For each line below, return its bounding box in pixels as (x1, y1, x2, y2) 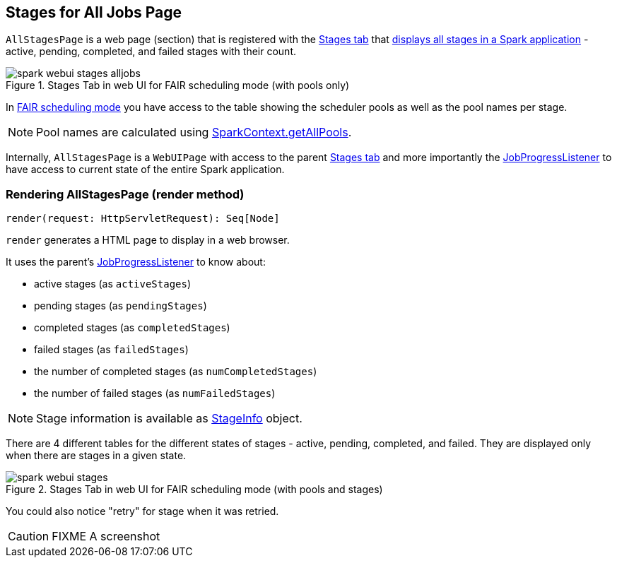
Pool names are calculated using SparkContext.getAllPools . (36, 125, 352, 140)
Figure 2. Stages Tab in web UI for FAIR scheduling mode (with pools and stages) (6, 483, 383, 496)
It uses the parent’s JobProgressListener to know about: (6, 256, 266, 268)
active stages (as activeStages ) (34, 278, 192, 290)
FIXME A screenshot (52, 529, 160, 544)
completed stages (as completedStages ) (34, 321, 230, 334)
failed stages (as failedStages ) (34, 343, 189, 356)
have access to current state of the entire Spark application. (6, 163, 285, 176)
